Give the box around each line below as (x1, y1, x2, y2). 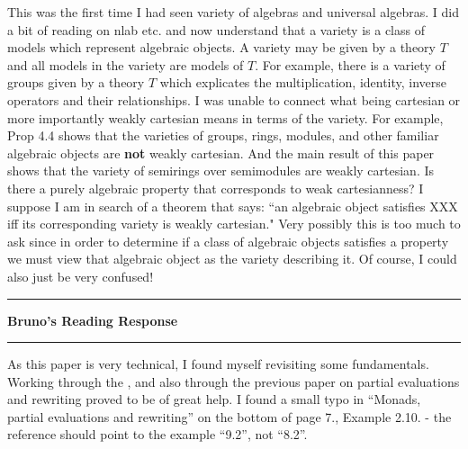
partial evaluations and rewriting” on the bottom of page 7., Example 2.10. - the (7, 407, 452, 426)
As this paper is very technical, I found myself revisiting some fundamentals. (7, 355, 429, 373)
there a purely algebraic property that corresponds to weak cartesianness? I (7, 178, 424, 197)
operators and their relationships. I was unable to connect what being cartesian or (7, 90, 461, 109)
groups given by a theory (7, 73, 145, 92)
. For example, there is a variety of (255, 55, 445, 74)
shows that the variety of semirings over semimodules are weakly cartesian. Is (7, 161, 435, 180)
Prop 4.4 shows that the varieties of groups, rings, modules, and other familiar (7, 126, 439, 145)
